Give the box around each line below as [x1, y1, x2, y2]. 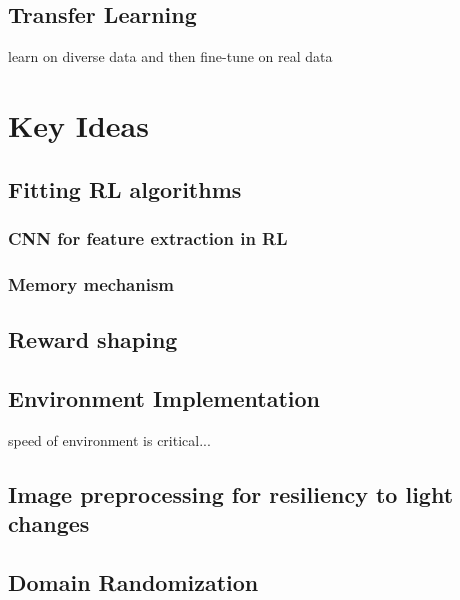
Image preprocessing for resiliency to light [8, 478, 454, 509]
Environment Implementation [8, 382, 320, 413]
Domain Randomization [8, 566, 259, 597]
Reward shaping [8, 324, 178, 355]
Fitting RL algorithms [8, 173, 242, 204]
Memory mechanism [8, 271, 175, 296]
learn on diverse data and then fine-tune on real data [8, 46, 333, 67]
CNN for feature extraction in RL [8, 225, 288, 250]
